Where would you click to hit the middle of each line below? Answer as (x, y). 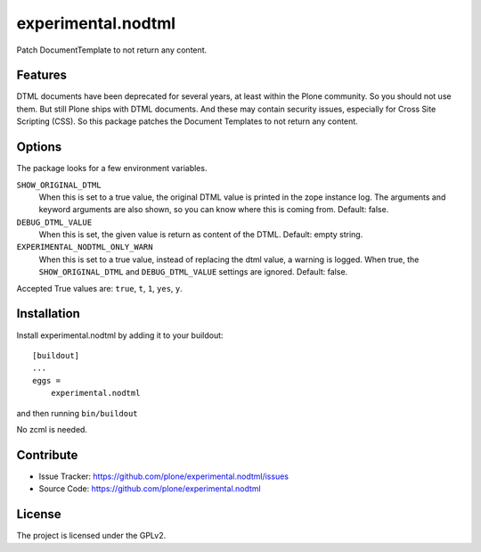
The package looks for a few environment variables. (112, 169)
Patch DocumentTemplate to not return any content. (112, 50)
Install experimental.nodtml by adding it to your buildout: (120, 335)
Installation (48, 313)
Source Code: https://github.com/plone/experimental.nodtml (150, 489)
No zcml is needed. (52, 429)
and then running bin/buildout (77, 413)
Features (41, 75)
